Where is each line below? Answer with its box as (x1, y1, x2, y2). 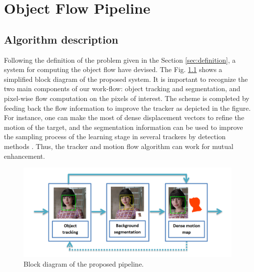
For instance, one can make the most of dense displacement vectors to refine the (4, 112, 244, 123)
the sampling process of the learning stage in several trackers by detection (4, 131, 226, 142)
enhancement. (4, 150, 45, 161)
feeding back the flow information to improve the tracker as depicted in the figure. (4, 102, 251, 113)
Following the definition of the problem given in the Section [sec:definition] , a (4, 54, 236, 65)
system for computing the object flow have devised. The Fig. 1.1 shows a (4, 64, 223, 74)
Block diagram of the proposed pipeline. (24, 258, 144, 269)
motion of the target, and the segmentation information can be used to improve (4, 122, 243, 132)
